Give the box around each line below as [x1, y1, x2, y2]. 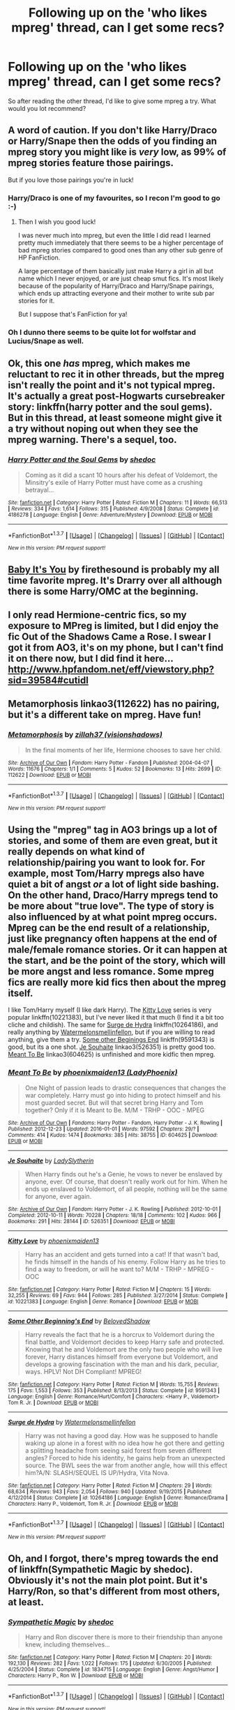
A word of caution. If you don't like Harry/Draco [8, 124, 218, 137]
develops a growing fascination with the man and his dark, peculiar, [24, 1360, 219, 1368]
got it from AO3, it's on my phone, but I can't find [8, 642, 224, 653]
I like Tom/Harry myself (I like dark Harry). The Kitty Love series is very [8, 1006, 212, 1014]
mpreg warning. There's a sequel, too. [8, 434, 177, 446]
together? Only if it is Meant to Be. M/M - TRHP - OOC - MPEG [24, 1105, 205, 1114]
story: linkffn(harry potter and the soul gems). [8, 401, 213, 413]
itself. [8, 987, 33, 999]
